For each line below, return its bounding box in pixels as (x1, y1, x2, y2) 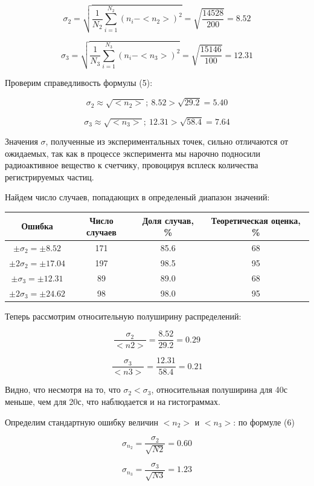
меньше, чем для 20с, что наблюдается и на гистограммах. (5, 395, 220, 407)
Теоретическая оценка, (211, 214, 301, 226)
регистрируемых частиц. (5, 170, 94, 183)
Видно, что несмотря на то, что (5, 383, 121, 396)
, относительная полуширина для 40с (151, 383, 287, 396)
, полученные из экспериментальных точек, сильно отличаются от (45, 135, 289, 148)
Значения (5, 135, 38, 148)
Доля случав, (142, 214, 194, 226)
